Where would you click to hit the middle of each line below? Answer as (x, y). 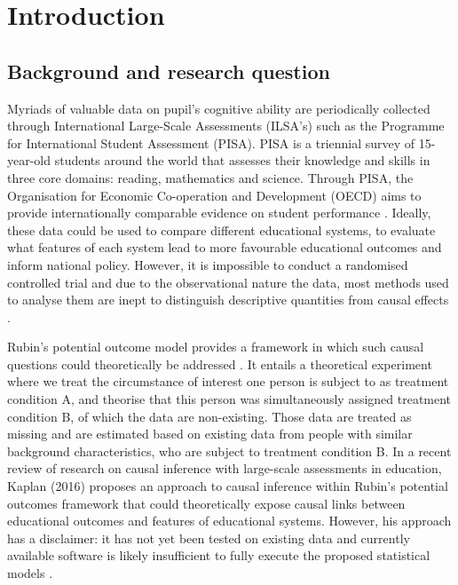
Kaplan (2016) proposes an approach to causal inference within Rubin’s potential (228, 486)
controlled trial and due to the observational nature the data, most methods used (228, 282)
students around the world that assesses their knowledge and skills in (242, 160)
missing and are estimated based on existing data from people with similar (210, 434)
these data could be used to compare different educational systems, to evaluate (221, 229)
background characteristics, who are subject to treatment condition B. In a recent (229, 451)
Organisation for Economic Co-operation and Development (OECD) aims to (214, 195)
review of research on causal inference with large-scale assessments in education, (225, 468)
